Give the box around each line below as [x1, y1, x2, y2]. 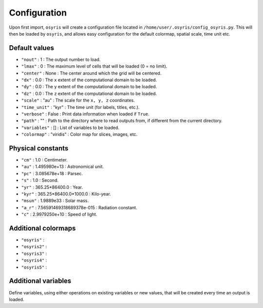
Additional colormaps [9, 224, 76, 232]
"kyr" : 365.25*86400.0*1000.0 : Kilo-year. [21, 191, 112, 197]
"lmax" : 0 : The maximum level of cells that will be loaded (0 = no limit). [21, 63, 168, 69]
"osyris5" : [21, 264, 47, 270]
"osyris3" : [21, 251, 47, 256]
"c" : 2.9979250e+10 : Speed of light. [21, 212, 97, 217]
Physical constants [9, 144, 69, 152]
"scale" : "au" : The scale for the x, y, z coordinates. [21, 97, 135, 103]
